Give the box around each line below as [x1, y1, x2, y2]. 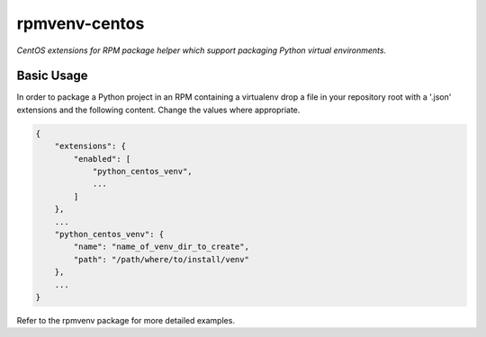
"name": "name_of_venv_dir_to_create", [73, 242, 249, 252]
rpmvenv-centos [16, 13, 145, 33]
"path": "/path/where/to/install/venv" [73, 254, 249, 264]
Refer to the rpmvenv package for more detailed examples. [16, 315, 236, 325]
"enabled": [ [73, 154, 131, 164]
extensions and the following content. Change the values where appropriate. [16, 104, 301, 115]
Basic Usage [16, 68, 88, 84]
